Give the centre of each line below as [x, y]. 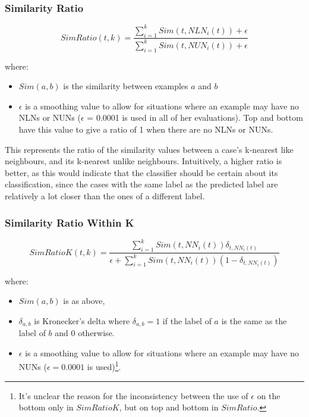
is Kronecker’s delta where [82, 320]
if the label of [187, 320]
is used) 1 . [104, 366]
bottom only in [46, 407]
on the [269, 395]
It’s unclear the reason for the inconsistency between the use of [133, 395]
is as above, [84, 301]
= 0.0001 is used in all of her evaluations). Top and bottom [195, 117]
